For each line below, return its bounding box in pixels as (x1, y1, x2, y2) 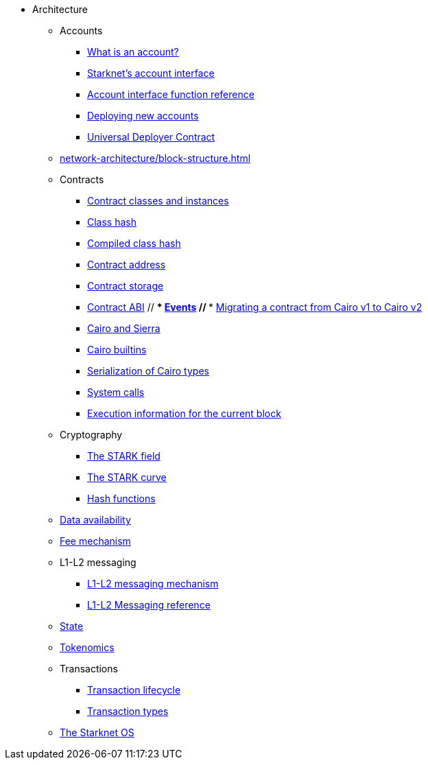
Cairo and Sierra (87, 322, 160, 334)
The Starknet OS (60, 727, 134, 738)
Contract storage (87, 280, 164, 292)
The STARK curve (87, 471, 167, 483)
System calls (87, 386, 145, 398)
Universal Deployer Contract (87, 131, 215, 143)
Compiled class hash (87, 237, 181, 249)
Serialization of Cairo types (87, 365, 209, 377)
